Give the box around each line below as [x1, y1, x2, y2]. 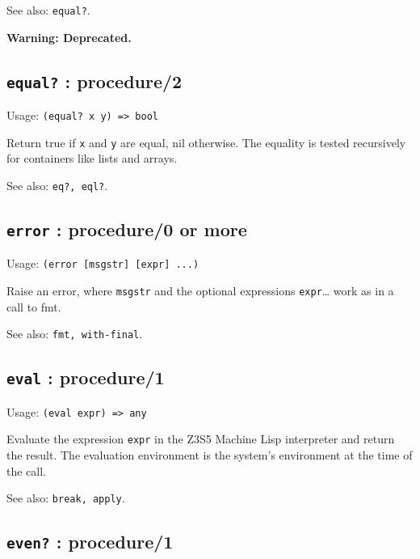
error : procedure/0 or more [6, 216, 247, 241]
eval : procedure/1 [6, 365, 165, 390]
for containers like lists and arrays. [6, 150, 178, 167]
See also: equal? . [6, 2, 90, 18]
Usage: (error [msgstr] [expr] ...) [6, 255, 199, 272]
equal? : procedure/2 [6, 68, 183, 93]
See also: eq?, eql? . [6, 176, 108, 193]
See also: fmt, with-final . [6, 325, 143, 342]
